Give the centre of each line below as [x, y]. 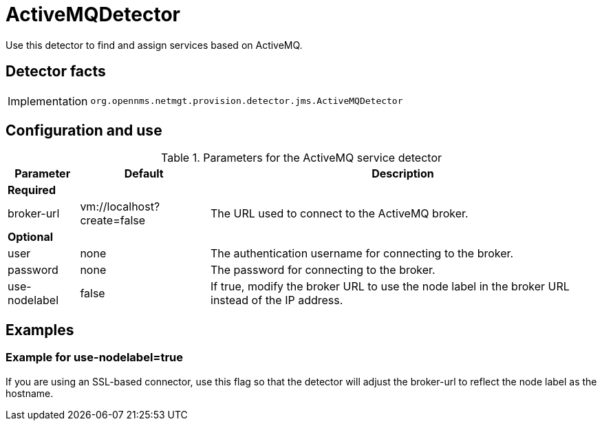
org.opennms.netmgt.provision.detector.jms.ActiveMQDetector [247, 101]
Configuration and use [84, 131]
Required [32, 190]
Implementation [48, 101]
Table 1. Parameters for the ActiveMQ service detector [301, 158]
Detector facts [56, 72]
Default [144, 174]
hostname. [30, 393]
